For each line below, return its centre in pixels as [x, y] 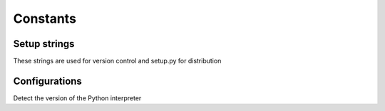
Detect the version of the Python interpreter [77, 98]
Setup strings [44, 44]
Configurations [47, 81]
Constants [45, 18]
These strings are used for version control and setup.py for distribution [117, 61]
